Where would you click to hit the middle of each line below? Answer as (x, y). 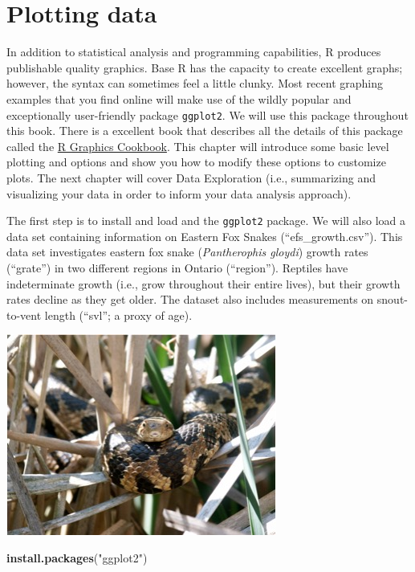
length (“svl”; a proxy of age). (118, 315)
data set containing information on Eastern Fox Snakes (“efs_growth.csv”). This (205, 236)
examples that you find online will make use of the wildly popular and (179, 98)
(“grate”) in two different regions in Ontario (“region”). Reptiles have (177, 267)
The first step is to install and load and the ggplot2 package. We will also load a (206, 221)
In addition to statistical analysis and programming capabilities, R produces (194, 52)
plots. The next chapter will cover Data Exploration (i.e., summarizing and (191, 177)
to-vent (24, 315)
